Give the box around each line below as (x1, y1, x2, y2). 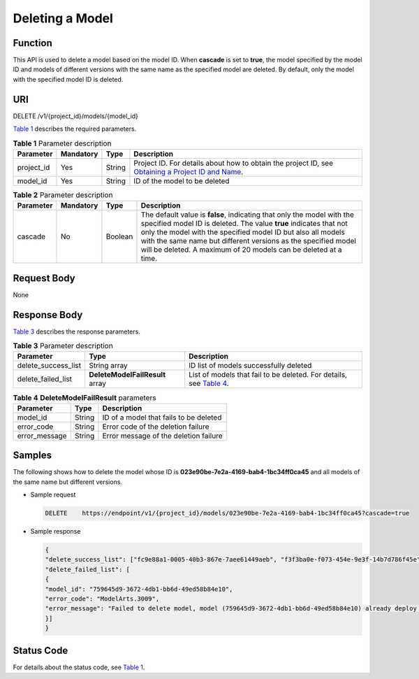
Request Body (13, 272, 76, 284)
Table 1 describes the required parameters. (13, 124, 137, 133)
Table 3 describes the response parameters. (13, 327, 141, 336)
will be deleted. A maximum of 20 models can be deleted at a (140, 245, 342, 255)
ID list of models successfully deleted (189, 361, 312, 371)
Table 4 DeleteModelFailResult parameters (13, 392, 156, 402)
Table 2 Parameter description (13, 190, 113, 200)
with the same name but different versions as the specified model (140, 236, 356, 246)
